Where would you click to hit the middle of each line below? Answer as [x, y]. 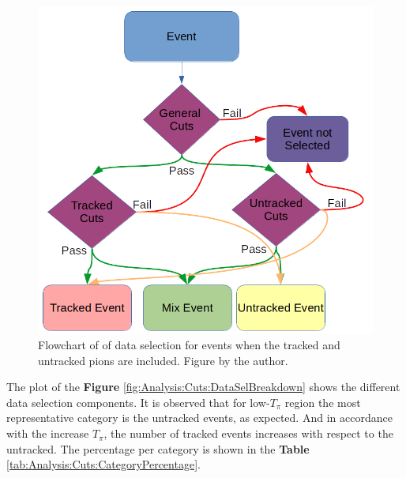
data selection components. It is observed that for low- [138, 402]
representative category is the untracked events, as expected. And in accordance [199, 418]
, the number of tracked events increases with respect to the [248, 433]
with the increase [48, 433]
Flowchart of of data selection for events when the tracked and [189, 345]
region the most [323, 402]
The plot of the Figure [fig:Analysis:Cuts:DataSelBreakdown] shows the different [203, 387]
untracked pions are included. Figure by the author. [163, 360]
